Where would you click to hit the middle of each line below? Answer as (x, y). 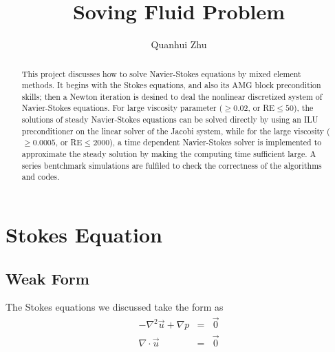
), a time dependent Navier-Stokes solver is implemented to (216, 142)
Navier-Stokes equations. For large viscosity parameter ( (122, 108)
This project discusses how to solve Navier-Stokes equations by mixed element (161, 73)
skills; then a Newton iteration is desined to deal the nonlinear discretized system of (172, 96)
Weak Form (47, 278)
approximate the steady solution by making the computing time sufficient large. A (169, 154)
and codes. (41, 177)
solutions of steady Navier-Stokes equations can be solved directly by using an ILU (170, 120)
